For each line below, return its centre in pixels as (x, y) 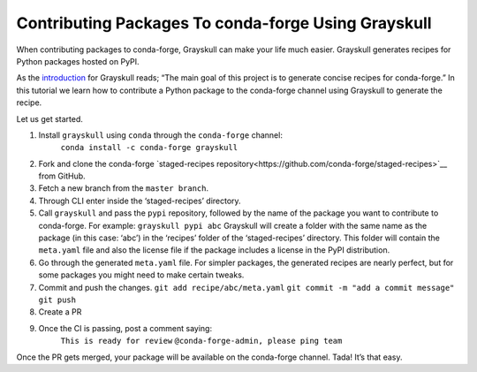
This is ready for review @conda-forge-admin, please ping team (201, 341)
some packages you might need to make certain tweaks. (141, 275)
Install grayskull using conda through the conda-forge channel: (160, 135)
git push (57, 300)
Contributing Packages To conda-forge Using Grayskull (224, 23)
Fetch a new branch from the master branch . (124, 188)
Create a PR (60, 312)
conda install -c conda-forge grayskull (149, 148)
